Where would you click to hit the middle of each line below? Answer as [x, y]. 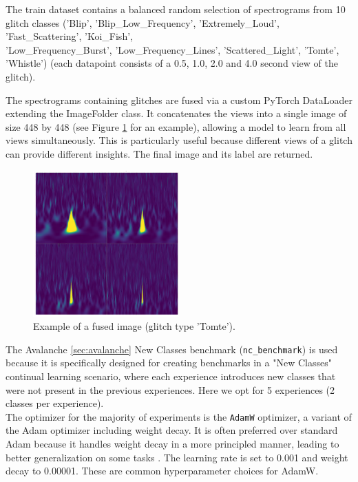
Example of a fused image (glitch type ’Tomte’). [134, 326]
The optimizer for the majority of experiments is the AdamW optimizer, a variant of [179, 416]
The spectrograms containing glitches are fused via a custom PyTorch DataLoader [179, 99]
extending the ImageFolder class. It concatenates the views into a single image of [176, 113]
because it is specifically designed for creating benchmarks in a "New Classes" [169, 363]
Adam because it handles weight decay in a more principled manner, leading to [172, 443]
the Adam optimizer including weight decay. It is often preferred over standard [172, 430]
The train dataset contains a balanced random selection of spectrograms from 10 [176, 9]
